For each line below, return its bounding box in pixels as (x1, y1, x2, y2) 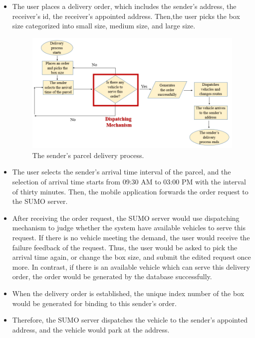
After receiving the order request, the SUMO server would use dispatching (12, 212, 240, 223)
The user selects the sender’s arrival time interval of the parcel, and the (12, 167, 231, 177)
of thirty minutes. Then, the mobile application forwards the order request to (12, 186, 249, 196)
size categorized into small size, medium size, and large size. (12, 20, 196, 31)
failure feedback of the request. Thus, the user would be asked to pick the (12, 242, 238, 252)
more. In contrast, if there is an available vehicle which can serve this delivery (12, 261, 250, 272)
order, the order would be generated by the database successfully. (12, 271, 212, 282)
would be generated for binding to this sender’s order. (12, 298, 177, 308)
